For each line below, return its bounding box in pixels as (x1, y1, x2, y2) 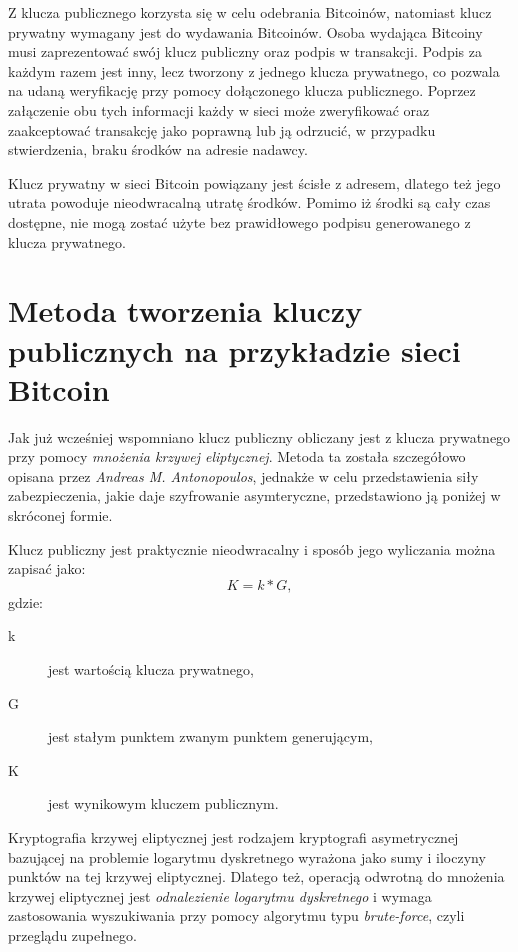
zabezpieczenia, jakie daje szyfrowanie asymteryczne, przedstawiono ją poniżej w (8, 485, 501, 506)
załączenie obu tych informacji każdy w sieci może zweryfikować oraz (8, 99, 430, 120)
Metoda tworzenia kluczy (8, 290, 363, 331)
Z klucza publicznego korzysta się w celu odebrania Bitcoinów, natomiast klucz (8, 2, 492, 22)
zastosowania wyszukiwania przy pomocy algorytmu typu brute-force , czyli (8, 905, 465, 926)
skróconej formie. (8, 505, 113, 525)
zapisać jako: (8, 558, 86, 579)
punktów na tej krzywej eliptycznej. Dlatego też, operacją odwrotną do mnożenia (8, 866, 505, 887)
